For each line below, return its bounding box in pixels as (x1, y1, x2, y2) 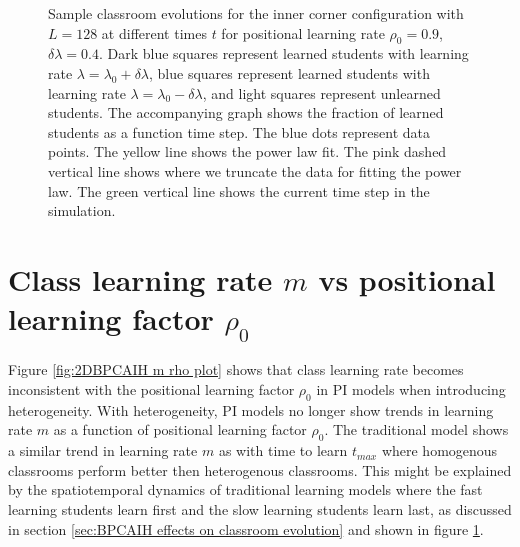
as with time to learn (218, 440, 348, 461)
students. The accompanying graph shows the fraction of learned (48, 102, 444, 123)
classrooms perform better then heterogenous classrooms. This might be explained (8, 459, 512, 480)
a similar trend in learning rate (8, 440, 198, 461)
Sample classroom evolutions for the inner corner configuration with (48, 3, 464, 23)
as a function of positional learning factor (53, 419, 307, 440)
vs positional (318, 258, 496, 299)
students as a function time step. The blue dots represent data (48, 121, 431, 142)
